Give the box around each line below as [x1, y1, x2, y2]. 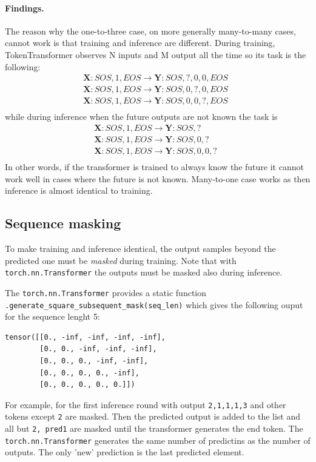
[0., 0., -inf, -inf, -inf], [39, 345, 157, 354]
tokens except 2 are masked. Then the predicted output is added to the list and [5, 410, 301, 423]
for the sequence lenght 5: [5, 310, 100, 323]
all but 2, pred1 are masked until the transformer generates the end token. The [5, 422, 303, 435]
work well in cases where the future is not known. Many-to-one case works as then [5, 172, 311, 185]
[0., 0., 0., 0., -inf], [39, 368, 140, 377]
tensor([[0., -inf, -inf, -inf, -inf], [5, 332, 166, 342]
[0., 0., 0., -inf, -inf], [39, 356, 149, 365]
